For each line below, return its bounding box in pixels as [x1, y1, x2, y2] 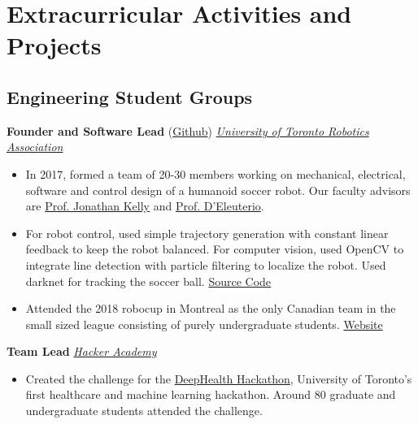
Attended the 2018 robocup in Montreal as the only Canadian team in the [25, 300, 396, 317]
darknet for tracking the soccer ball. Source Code [25, 272, 272, 289]
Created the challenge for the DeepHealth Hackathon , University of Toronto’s [25, 370, 412, 387]
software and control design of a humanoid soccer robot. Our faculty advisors [25, 181, 411, 198]
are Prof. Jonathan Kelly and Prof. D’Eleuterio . [25, 197, 264, 214]
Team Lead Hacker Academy [7, 343, 157, 360]
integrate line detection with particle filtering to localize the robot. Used [25, 256, 386, 273]
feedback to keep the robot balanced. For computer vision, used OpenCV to [25, 240, 404, 257]
